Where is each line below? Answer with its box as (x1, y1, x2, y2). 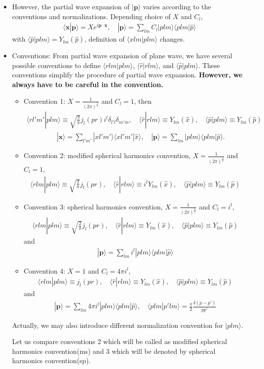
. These (198, 60, 220, 70)
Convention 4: (23, 265, 66, 276)
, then (134, 95, 152, 106)
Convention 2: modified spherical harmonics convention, (23, 150, 191, 161)
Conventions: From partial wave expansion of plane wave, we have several (12, 50, 232, 61)
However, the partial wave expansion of (12, 1, 130, 11)
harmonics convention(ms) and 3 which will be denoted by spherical (12, 346, 216, 356)
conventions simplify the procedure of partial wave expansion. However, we (12, 69, 242, 80)
